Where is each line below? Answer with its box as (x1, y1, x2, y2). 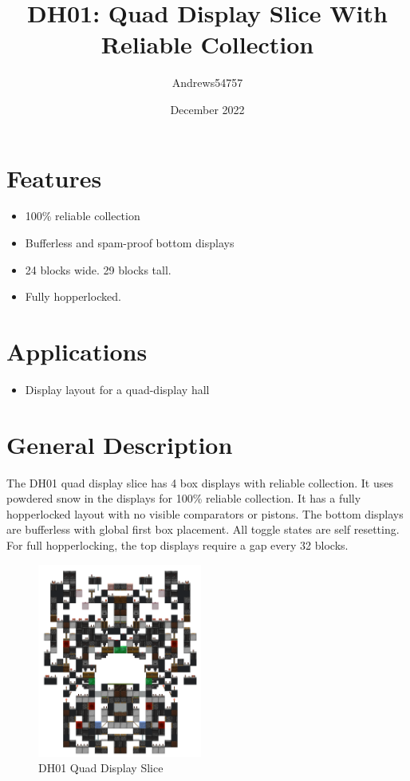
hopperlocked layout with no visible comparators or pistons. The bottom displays (6, 505, 404, 522)
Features (6, 161, 102, 194)
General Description (6, 428, 233, 460)
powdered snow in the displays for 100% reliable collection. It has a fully (6, 490, 361, 507)
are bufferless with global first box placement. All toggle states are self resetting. (6, 521, 400, 538)
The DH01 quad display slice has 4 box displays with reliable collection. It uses (6, 474, 393, 491)
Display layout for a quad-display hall (25, 381, 210, 397)
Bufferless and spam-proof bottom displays (25, 235, 235, 251)
